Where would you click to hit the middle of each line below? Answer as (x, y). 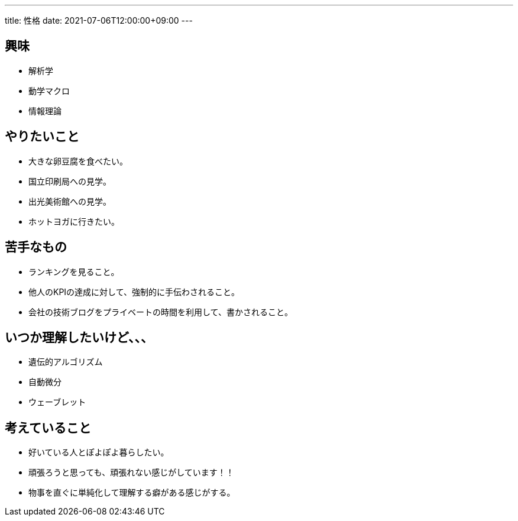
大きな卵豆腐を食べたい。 (78, 161)
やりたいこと (42, 137)
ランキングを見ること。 (74, 271)
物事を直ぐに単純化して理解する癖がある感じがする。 (132, 493)
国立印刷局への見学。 (70, 181)
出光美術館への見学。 (70, 201)
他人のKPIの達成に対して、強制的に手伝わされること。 (134, 292)
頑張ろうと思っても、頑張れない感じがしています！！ (131, 473)
